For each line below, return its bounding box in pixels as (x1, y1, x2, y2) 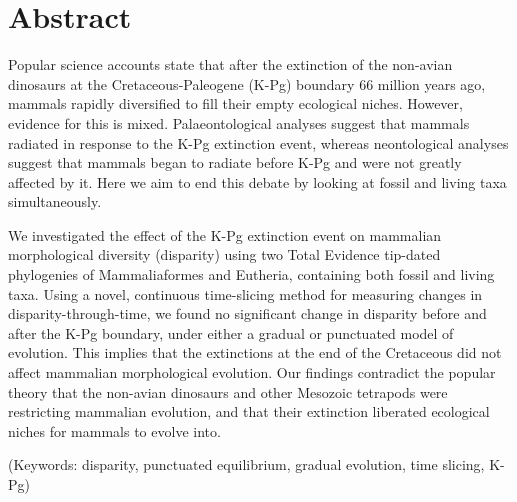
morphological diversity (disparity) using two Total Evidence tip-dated (8, 244, 441, 265)
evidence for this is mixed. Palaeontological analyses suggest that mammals (8, 112, 470, 133)
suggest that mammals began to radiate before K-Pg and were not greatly (8, 152, 462, 173)
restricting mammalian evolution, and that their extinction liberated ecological (8, 401, 490, 422)
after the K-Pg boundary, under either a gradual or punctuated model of (8, 322, 454, 343)
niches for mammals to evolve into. (8, 420, 221, 441)
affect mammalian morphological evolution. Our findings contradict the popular (8, 362, 496, 383)
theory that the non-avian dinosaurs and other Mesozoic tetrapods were (8, 381, 448, 402)
